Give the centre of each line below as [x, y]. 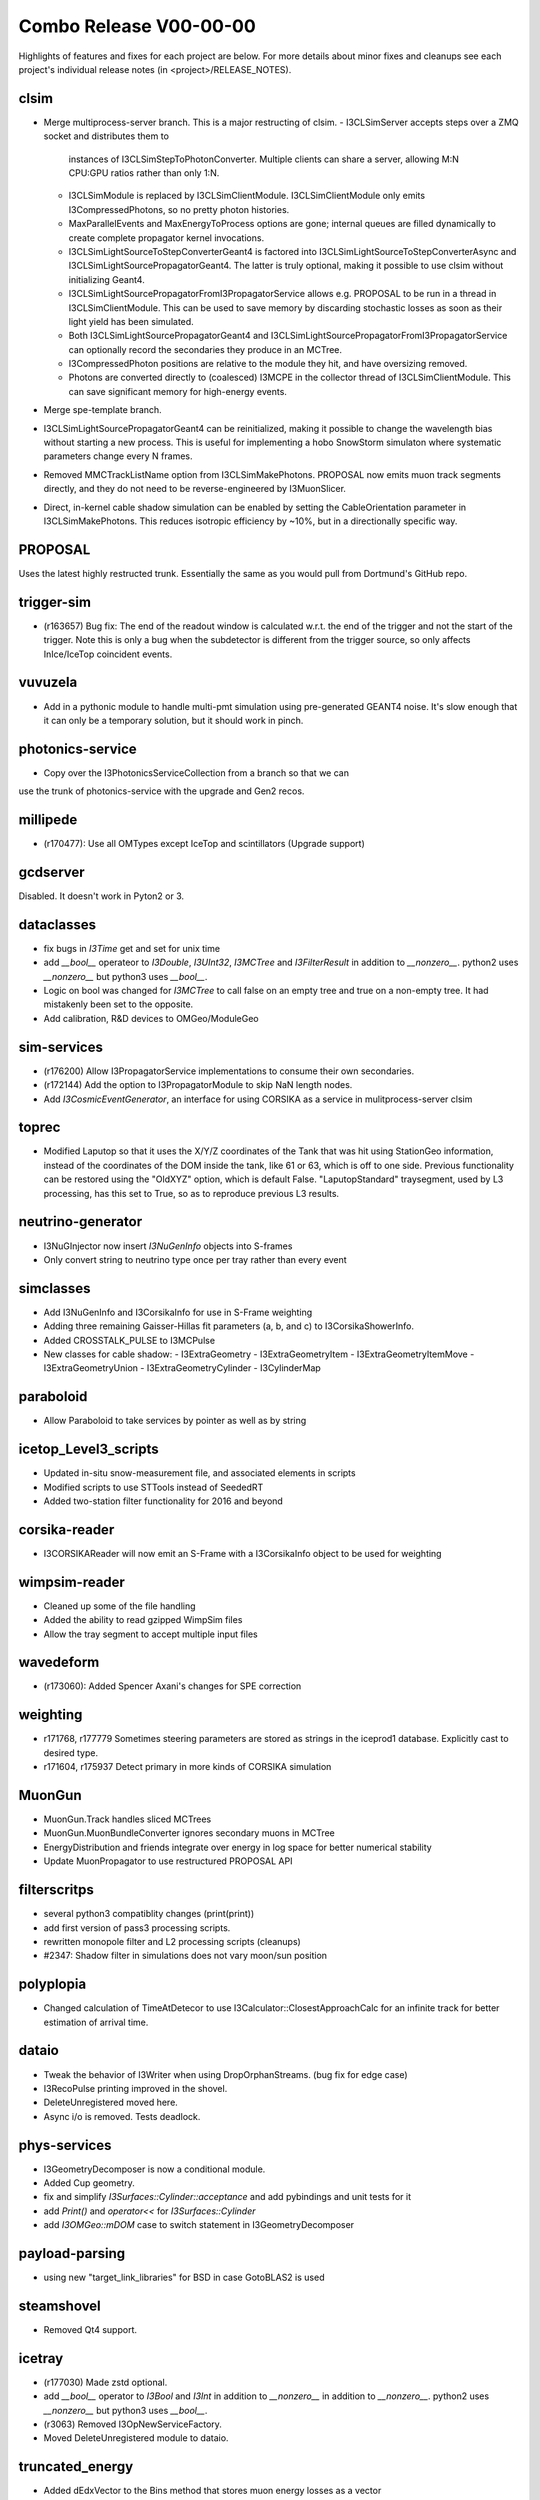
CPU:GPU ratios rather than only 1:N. [144, 173]
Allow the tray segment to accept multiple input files [151, 1634]
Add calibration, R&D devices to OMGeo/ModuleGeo [151, 1018]
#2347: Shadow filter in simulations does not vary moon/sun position [185, 1956]
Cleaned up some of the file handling [119, 1606]
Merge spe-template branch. [102, 410]
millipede [48, 819]
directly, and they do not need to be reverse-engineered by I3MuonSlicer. [195, 489]
